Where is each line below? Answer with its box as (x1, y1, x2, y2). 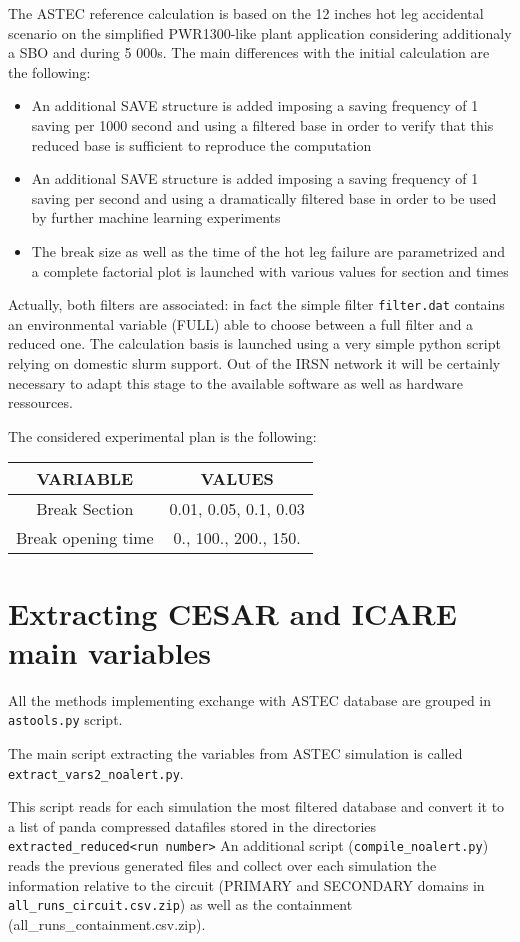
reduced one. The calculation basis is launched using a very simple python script (8, 333, 501, 354)
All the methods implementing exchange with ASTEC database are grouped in (8, 689, 492, 710)
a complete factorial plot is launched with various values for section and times (31, 260, 509, 281)
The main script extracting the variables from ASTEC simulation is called (8, 742, 463, 763)
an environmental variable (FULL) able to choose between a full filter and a (8, 313, 474, 334)
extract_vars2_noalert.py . (8, 762, 184, 783)
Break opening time (16, 526, 154, 550)
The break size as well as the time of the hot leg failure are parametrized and (31, 240, 506, 261)
